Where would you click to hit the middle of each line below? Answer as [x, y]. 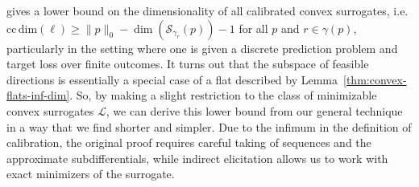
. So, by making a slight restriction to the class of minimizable [223, 95]
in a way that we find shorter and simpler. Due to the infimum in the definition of [209, 126]
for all [253, 28]
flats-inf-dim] [38, 95]
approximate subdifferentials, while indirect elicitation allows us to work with [197, 158]
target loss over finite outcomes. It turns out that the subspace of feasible [188, 64]
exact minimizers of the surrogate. [91, 174]
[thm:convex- [375, 79]
